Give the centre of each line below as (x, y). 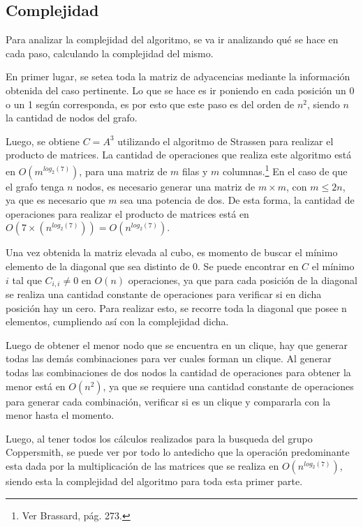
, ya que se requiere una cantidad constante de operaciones (228, 386)
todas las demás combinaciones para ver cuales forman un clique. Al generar (169, 358)
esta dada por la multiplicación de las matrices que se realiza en (142, 465)
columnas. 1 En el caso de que (285, 170)
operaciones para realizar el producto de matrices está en (127, 213)
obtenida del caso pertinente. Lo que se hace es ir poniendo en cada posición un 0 (180, 90)
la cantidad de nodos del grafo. (72, 118)
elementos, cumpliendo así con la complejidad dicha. (117, 321)
